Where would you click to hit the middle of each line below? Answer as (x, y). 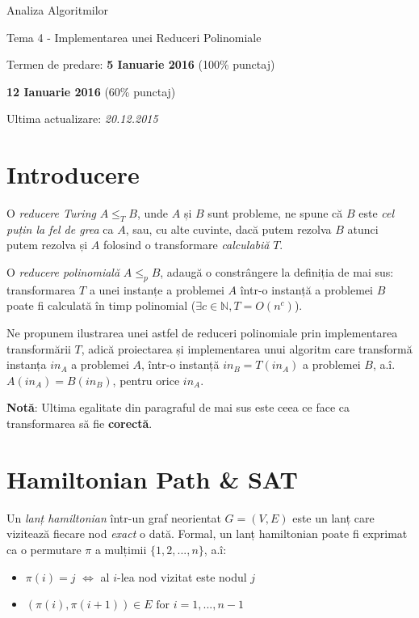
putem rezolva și (47, 245)
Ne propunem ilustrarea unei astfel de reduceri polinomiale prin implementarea (202, 333)
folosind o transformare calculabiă (186, 245)
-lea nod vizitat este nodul (182, 576)
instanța (27, 364)
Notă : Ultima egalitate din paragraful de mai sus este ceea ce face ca (178, 407)
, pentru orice (146, 380)
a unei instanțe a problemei (157, 289)
